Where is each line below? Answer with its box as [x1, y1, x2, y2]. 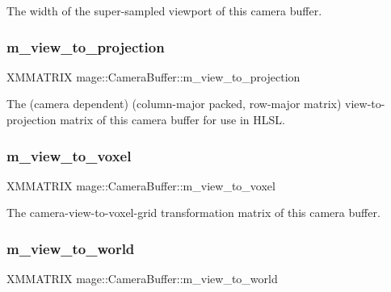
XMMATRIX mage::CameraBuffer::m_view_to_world [6, 270, 278, 287]
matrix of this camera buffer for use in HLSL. [60, 111, 285, 127]
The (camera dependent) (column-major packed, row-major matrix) [6, 95, 342, 112]
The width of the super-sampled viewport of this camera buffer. [6, 2, 322, 19]
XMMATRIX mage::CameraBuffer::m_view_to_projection [6, 68, 301, 85]
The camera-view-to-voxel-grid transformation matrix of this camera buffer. [6, 204, 380, 221]
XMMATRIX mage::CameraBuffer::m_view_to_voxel [6, 177, 275, 194]
